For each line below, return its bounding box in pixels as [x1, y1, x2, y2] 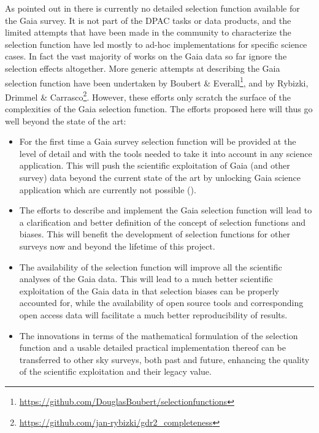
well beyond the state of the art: [5, 114, 126, 127]
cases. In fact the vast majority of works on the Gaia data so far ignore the [5, 50, 287, 63]
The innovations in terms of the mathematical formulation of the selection [19, 329, 298, 342]
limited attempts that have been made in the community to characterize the [5, 26, 291, 39]
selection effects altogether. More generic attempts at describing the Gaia [5, 61, 280, 74]
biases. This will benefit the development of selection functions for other [19, 228, 290, 240]
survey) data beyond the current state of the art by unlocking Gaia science [19, 171, 301, 184]
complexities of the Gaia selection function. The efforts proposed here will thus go [5, 102, 313, 115]
